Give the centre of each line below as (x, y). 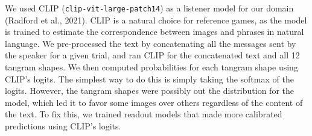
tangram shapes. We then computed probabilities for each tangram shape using (151, 67)
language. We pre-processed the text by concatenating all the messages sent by (151, 43)
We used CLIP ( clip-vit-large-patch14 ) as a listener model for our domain (149, 8)
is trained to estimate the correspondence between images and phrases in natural (154, 32)
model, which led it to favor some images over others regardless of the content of (154, 102)
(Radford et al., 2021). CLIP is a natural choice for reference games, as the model (156, 20)
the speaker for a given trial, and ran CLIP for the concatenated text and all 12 (152, 55)
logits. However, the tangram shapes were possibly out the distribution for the (149, 91)
